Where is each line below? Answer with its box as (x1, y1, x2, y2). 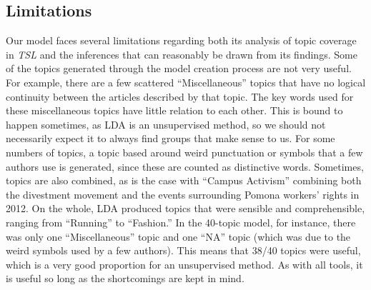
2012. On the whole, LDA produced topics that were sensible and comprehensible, (6, 201, 365, 216)
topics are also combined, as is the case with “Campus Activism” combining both (6, 173, 362, 188)
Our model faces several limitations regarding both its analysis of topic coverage (6, 33, 357, 48)
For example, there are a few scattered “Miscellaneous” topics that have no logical (6, 74, 366, 89)
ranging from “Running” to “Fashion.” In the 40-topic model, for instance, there (6, 214, 356, 229)
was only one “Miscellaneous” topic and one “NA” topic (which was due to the (6, 229, 351, 244)
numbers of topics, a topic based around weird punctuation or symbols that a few (6, 144, 363, 159)
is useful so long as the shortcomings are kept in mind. (6, 271, 244, 286)
